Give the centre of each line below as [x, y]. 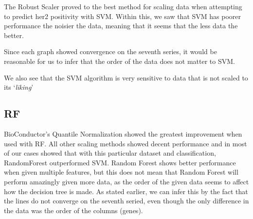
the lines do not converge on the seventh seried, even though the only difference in [126, 201]
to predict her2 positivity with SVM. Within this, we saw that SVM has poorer [123, 16]
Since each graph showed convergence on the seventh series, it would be [110, 51]
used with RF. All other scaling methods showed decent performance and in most [126, 143]
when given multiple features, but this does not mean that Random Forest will [121, 172]
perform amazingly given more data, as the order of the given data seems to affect [126, 181]
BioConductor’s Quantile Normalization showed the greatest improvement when [123, 133]
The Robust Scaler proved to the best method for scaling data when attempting [123, 6]
